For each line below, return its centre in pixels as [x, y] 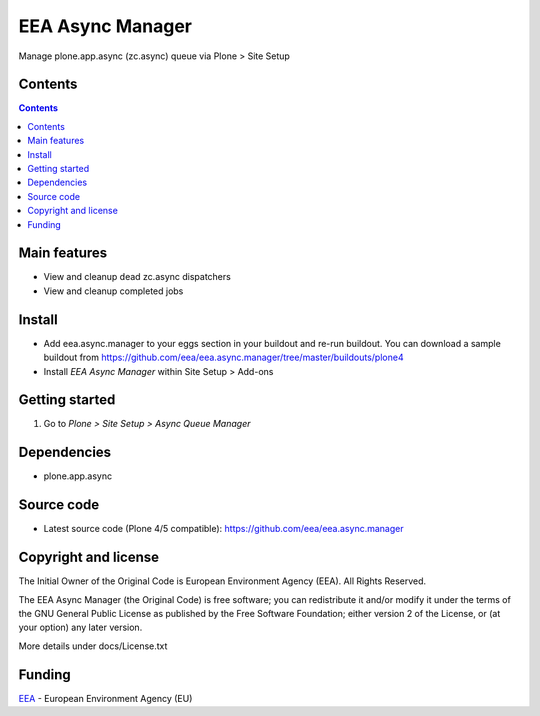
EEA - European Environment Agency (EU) [105, 698]
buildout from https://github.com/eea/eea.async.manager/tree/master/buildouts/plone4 [223, 357]
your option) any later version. [80, 627]
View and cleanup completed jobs [113, 291]
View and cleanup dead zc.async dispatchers [137, 277]
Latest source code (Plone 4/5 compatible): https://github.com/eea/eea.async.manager [223, 529]
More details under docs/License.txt [93, 646]
